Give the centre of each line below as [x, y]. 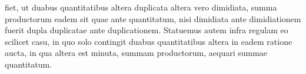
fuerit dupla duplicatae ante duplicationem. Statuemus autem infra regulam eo [147, 30]
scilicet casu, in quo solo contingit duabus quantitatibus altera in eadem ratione [149, 41]
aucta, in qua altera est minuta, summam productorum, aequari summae [136, 53]
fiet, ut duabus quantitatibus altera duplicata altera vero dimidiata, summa [141, 7]
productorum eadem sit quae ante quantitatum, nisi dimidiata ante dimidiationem [153, 18]
